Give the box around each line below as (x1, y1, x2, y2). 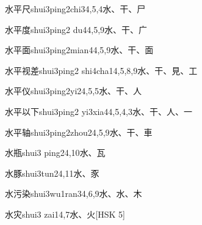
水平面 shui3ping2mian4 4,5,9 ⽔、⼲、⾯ (5, 43, 154, 56)
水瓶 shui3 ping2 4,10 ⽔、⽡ (5, 146, 106, 159)
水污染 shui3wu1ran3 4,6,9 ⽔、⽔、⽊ (5, 187, 142, 200)
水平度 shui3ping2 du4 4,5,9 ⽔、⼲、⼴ (5, 23, 148, 35)
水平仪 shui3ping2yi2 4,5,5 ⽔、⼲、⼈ (5, 84, 142, 97)
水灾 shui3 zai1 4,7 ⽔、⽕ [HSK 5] (5, 207, 125, 220)
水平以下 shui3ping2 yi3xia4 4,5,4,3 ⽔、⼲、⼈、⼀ (5, 105, 192, 117)
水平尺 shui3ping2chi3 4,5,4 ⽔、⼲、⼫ (5, 2, 146, 15)
